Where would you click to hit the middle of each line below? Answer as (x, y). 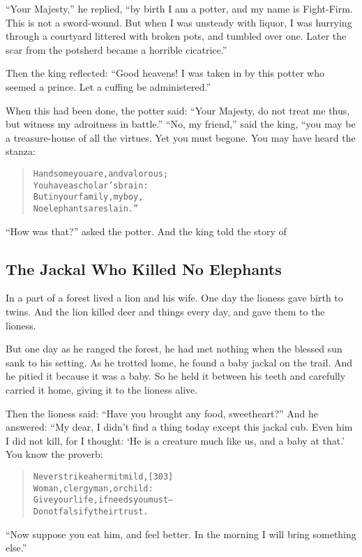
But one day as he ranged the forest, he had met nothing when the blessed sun (174, 349)
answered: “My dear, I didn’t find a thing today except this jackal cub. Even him (179, 427)
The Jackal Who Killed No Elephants (144, 268)
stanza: (21, 151)
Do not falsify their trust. (91, 511)
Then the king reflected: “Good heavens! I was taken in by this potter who (165, 73)
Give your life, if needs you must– (103, 500)
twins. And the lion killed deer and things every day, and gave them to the (165, 311)
